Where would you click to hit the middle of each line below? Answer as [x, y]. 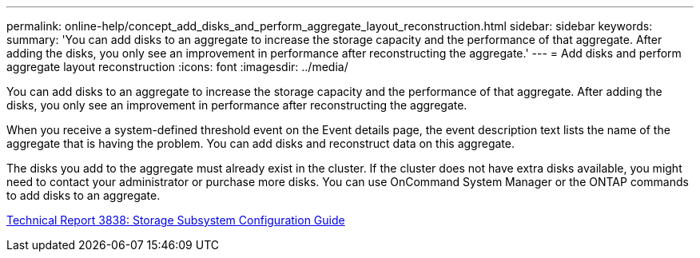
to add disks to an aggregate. [84, 195]
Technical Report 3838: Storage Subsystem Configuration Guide [176, 220]
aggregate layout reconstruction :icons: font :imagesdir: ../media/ [177, 67]
